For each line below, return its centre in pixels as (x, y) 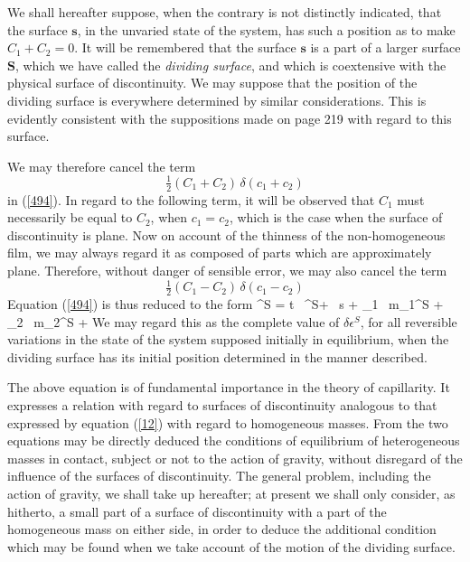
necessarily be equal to (70, 217)
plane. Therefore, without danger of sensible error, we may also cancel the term (227, 271)
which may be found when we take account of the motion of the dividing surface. (231, 546)
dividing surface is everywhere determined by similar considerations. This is (217, 100)
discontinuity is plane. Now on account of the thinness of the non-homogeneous (226, 234)
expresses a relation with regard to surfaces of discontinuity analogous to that (222, 404)
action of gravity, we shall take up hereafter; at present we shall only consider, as (231, 493)
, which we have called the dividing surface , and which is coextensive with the (230, 65)
